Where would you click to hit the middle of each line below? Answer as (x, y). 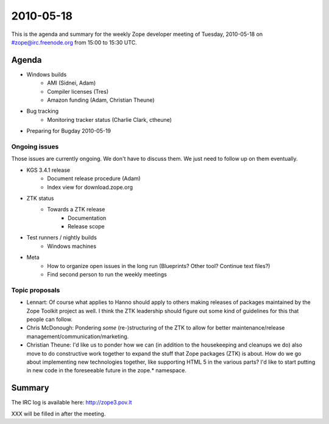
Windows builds (47, 74)
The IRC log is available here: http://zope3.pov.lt (72, 403)
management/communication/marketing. (78, 336)
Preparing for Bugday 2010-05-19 (69, 131)
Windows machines (72, 246)
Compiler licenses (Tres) (78, 91)
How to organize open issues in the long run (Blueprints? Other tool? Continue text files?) (159, 266)
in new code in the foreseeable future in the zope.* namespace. (107, 370)
